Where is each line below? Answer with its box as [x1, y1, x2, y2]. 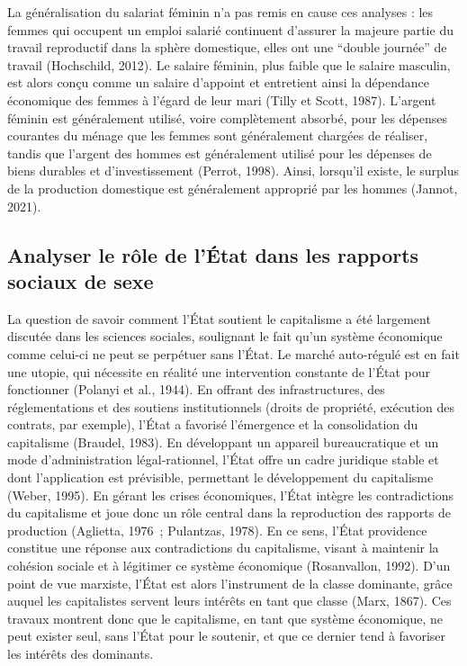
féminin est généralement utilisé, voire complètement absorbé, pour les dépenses [7, 108, 448, 127]
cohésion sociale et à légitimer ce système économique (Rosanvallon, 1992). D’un [7, 556, 451, 575]
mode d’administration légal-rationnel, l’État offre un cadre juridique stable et [7, 450, 439, 469]
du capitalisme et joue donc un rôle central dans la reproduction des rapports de [7, 503, 451, 522]
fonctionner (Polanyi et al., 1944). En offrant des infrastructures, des [7, 380, 385, 399]
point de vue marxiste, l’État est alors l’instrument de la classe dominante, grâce [7, 573, 453, 592]
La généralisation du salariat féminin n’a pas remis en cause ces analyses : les [7, 3, 434, 21]
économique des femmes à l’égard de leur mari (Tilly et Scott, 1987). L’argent [7, 90, 436, 109]
